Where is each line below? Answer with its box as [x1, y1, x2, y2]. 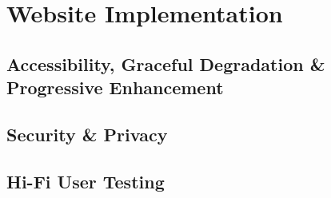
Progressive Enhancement [6, 75, 224, 100]
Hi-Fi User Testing [6, 168, 165, 193]
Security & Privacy [6, 121, 168, 146]
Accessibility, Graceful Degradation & [6, 51, 325, 76]
